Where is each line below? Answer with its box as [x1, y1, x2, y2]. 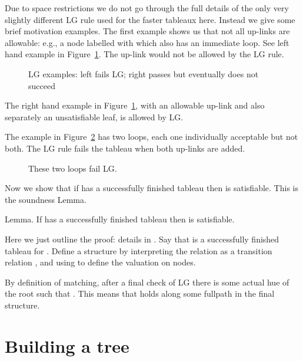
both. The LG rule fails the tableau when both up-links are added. [5, 142, 245, 154]
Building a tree [5, 333, 129, 357]
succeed [28, 79, 55, 91]
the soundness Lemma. [5, 193, 86, 205]
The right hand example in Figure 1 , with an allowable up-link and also [5, 99, 265, 111]
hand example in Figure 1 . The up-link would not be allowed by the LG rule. [5, 48, 284, 60]
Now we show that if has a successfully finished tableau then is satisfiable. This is [5, 182, 298, 194]
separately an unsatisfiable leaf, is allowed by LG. [5, 110, 184, 123]
